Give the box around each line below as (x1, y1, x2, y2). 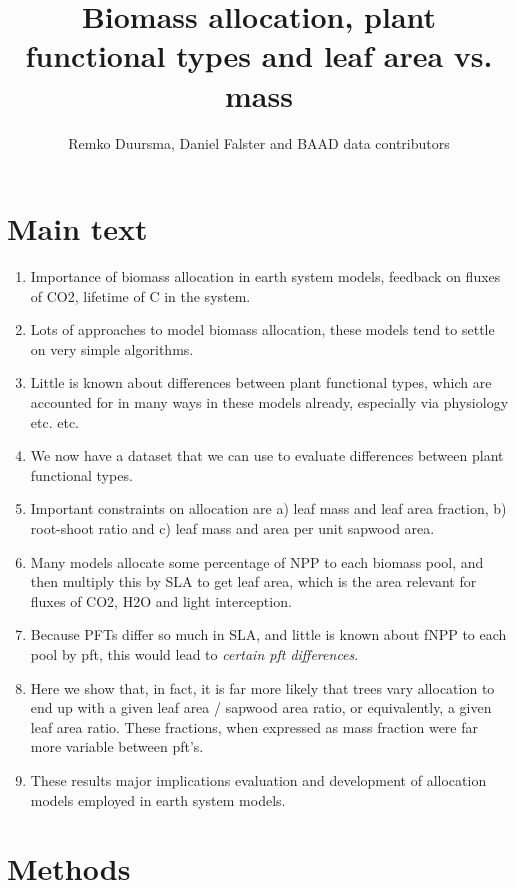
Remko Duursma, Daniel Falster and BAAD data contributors (68, 132, 450, 153)
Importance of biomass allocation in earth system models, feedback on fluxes (30, 266, 501, 287)
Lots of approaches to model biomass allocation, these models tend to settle (30, 319, 495, 340)
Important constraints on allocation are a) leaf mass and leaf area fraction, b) (30, 498, 507, 519)
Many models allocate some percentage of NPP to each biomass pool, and (30, 551, 484, 572)
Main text (7, 208, 148, 249)
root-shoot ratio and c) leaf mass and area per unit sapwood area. (30, 517, 435, 538)
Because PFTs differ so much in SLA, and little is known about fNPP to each (30, 624, 507, 645)
